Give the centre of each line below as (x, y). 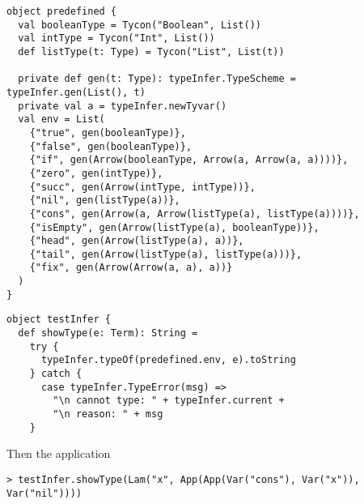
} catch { (56, 374)
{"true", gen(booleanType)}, (108, 132)
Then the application (59, 453)
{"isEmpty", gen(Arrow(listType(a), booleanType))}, (174, 227)
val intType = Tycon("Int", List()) (116, 38)
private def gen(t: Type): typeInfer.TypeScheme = (157, 79)
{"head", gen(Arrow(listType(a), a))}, (137, 241)
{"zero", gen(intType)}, (96, 173)
